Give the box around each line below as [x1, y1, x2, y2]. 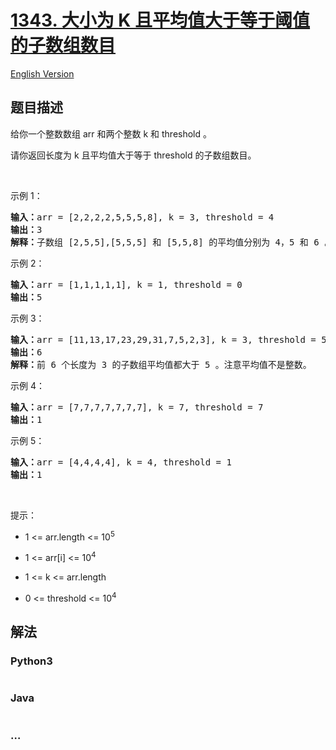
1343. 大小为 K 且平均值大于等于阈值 [10, 9, 311, 32]
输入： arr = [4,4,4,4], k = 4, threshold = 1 [10, 456, 232, 468]
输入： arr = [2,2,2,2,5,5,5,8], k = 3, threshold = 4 [10, 211, 275, 223]
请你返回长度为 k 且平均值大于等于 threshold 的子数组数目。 [10, 149, 257, 161]
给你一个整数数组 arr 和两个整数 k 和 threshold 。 [10, 127, 213, 140]
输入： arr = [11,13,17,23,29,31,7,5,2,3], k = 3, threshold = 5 [10, 334, 327, 345]
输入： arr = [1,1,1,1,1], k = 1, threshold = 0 [10, 279, 243, 290]
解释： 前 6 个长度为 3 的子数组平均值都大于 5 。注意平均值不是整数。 [10, 359, 312, 370]
